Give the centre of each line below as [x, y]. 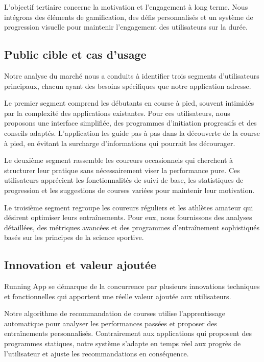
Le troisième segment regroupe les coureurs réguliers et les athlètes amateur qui [129, 207]
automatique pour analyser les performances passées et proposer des [111, 323]
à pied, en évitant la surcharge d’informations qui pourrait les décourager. [120, 143]
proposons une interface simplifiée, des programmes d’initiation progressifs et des [130, 123]
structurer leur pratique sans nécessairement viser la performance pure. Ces [122, 170]
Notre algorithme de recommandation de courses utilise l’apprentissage [115, 313]
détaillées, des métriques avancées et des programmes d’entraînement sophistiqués [132, 227]
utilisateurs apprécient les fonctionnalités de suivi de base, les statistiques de [124, 180]
